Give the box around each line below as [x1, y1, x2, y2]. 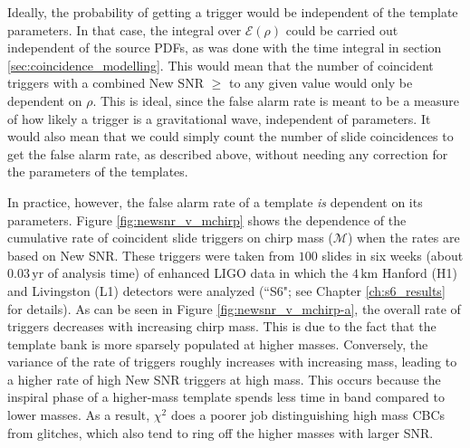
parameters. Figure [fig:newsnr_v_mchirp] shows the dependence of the [7, 210, 407, 229]
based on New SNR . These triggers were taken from [7, 245, 295, 264]
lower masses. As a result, [7, 405, 150, 424]
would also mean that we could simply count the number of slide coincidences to [7, 127, 454, 146]
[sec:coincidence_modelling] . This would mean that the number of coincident [7, 55, 434, 74]
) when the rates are [347, 228, 460, 247]
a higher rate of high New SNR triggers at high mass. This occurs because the [7, 369, 441, 388]
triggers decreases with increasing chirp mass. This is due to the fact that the [7, 317, 436, 336]
